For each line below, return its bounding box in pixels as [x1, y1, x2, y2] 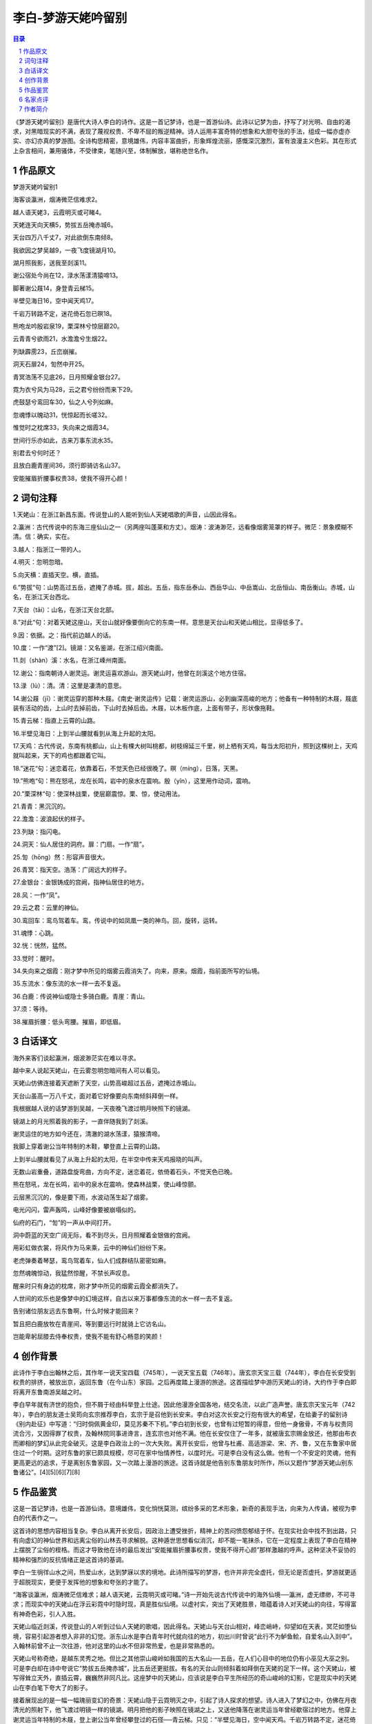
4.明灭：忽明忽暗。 [12, 558, 67, 566]
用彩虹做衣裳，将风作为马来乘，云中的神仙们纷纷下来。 [12, 1243, 170, 1252]
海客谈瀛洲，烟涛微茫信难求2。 [12, 195, 101, 203]
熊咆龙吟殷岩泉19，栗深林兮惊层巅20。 [12, 322, 123, 330]
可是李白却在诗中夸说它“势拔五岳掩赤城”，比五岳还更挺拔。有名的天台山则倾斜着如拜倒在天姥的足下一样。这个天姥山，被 [12, 1664, 356, 1672]
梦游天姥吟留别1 [12, 183, 58, 191]
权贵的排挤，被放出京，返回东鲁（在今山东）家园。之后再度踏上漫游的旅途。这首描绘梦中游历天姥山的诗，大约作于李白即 [12, 1378, 357, 1386]
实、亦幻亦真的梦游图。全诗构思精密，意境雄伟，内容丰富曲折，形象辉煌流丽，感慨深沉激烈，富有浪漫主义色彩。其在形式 [12, 137, 357, 145]
